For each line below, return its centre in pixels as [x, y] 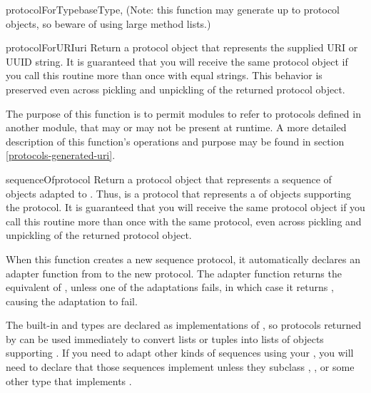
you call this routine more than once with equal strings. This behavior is [164, 75]
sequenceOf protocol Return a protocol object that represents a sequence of [169, 179]
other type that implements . [69, 381]
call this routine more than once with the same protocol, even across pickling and [184, 221]
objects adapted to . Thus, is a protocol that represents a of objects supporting [179, 193]
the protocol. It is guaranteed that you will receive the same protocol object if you [185, 207]
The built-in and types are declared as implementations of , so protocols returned [184, 325]
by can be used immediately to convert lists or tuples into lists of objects [165, 338]
